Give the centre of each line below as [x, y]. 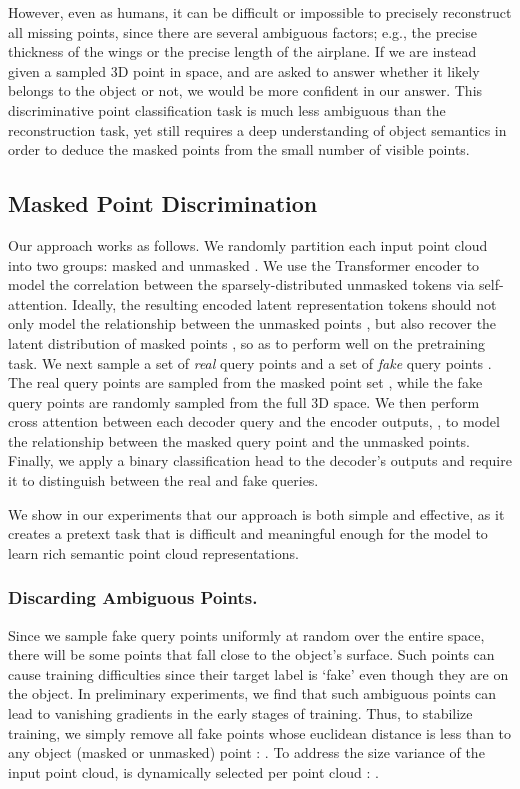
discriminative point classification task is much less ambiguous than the [227, 109]
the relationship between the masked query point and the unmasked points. [239, 440]
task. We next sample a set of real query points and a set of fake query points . [250, 362]
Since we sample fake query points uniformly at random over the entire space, [246, 634]
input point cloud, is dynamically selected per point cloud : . [193, 771]
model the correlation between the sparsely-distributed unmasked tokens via [241, 284]
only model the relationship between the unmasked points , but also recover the [252, 323]
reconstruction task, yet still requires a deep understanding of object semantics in [257, 129]
